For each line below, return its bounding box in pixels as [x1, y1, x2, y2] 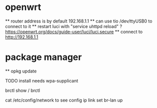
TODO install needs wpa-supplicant [5, 77, 78, 83]
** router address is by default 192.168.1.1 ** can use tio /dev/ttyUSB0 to [5, 18, 153, 24]
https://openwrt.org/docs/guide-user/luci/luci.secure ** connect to [5, 28, 143, 34]
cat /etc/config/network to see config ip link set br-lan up [5, 97, 123, 103]
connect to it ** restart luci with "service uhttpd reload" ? [5, 23, 122, 29]
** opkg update [5, 68, 37, 74]
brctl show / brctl [5, 87, 40, 93]
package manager [5, 51, 82, 63]
